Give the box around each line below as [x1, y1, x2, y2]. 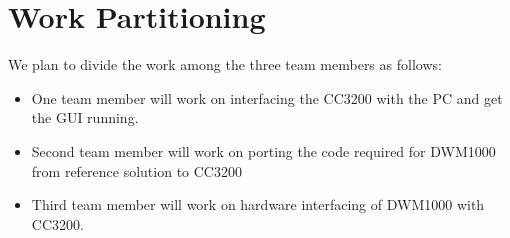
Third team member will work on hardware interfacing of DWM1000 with [31, 194, 485, 215]
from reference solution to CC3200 [31, 160, 242, 181]
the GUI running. [31, 107, 139, 128]
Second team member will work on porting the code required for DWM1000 [31, 140, 496, 161]
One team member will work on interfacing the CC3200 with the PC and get [31, 87, 503, 108]
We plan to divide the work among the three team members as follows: [8, 54, 442, 75]
